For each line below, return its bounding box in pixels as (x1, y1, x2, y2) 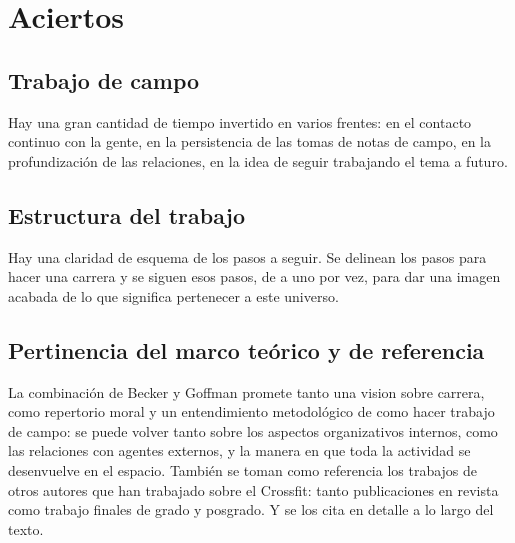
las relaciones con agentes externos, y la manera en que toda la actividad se (8, 440, 471, 461)
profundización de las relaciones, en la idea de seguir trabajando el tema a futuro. (8, 150, 508, 171)
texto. (8, 518, 44, 539)
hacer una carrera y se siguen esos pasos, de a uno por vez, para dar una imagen (8, 266, 501, 287)
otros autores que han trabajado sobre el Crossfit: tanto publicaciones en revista (8, 479, 499, 500)
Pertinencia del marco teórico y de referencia (8, 334, 485, 365)
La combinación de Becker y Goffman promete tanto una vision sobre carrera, (8, 381, 485, 402)
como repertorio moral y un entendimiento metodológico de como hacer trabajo (8, 401, 495, 422)
